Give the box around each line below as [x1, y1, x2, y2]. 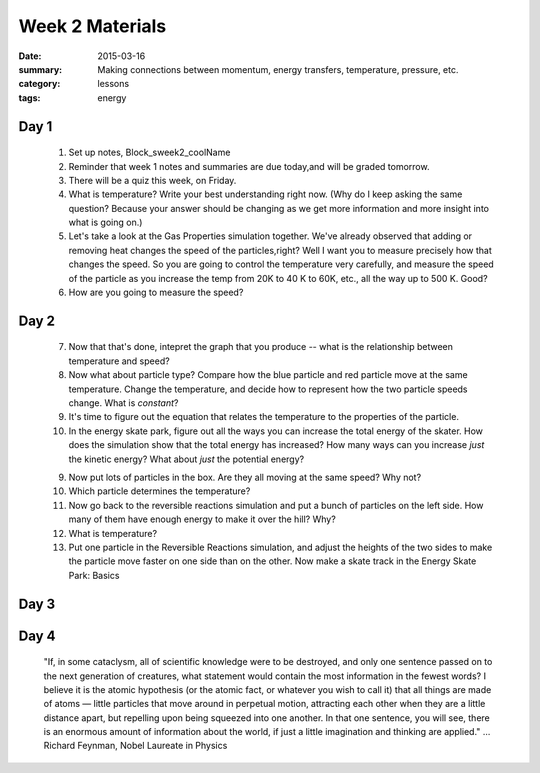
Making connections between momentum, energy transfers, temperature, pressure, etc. [97, 63, 459, 75]
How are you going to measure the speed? [68, 286, 244, 299]
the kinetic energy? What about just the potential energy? [68, 453, 305, 465]
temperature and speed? [68, 355, 170, 367]
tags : [18, 91, 41, 104]
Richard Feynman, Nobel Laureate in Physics [43, 740, 228, 752]
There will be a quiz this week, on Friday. [68, 174, 237, 186]
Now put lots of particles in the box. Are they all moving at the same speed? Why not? [68, 471, 422, 483]
